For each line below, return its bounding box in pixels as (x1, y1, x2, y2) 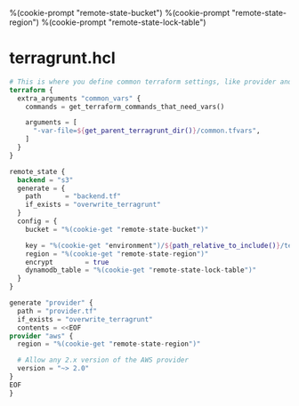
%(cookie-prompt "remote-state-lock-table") (41, 17, 206, 28)
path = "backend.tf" (25, 192, 122, 201)
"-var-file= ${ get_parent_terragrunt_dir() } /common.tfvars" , (32, 126, 261, 136)
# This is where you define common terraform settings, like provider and (9, 77, 293, 86)
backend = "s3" (17, 175, 74, 185)
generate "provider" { (9, 299, 93, 307)
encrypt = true (25, 258, 109, 267)
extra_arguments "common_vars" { (17, 93, 141, 103)
